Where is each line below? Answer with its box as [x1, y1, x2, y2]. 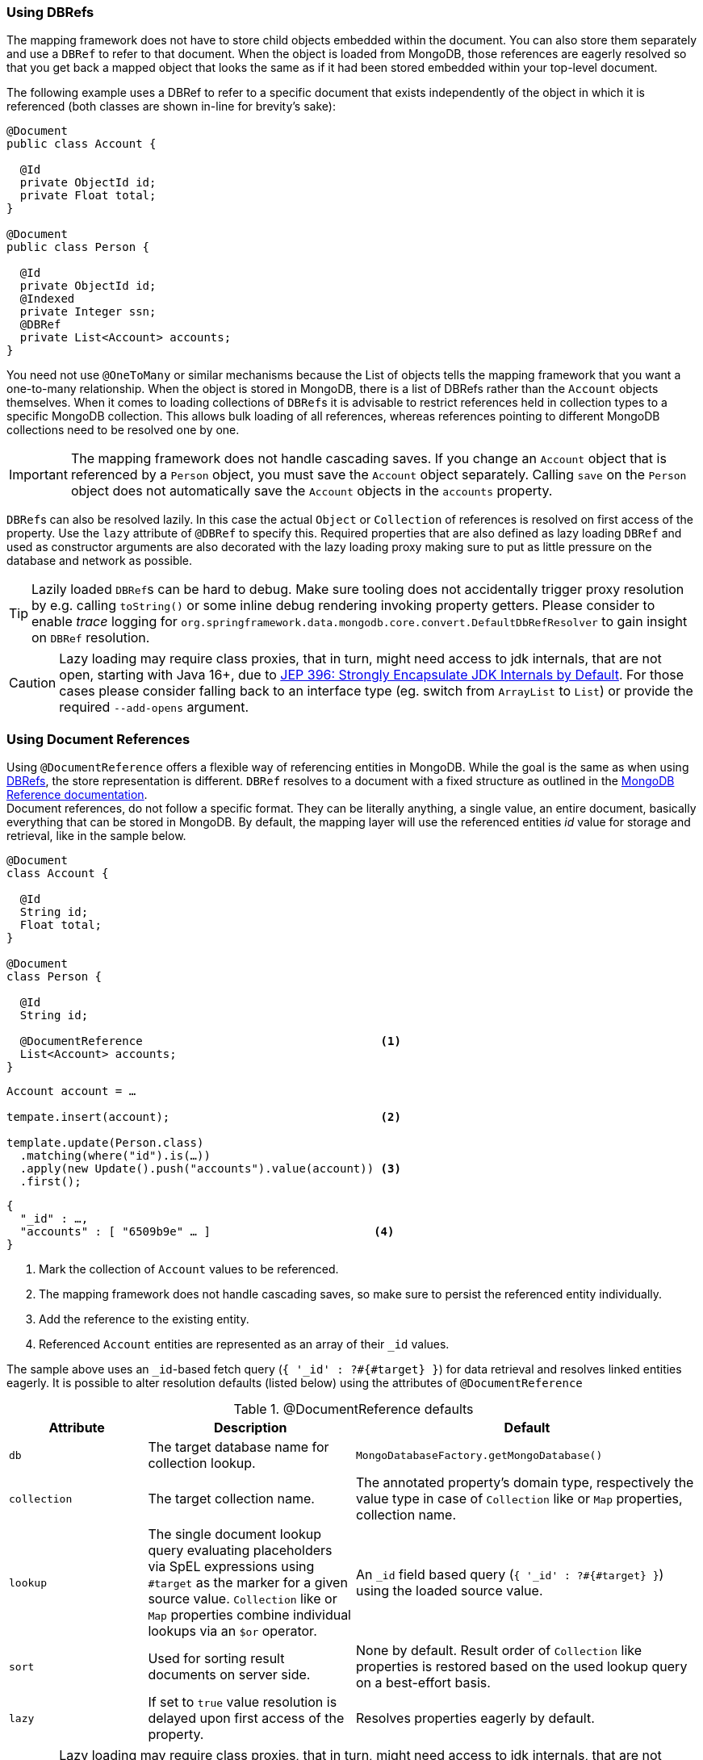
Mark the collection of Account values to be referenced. [39, 1262, 339, 1277]
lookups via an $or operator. [148, 1623, 317, 1640]
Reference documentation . [6, 788, 148, 802]
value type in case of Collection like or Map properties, [355, 1490, 683, 1507]
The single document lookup [148, 1526, 321, 1543]
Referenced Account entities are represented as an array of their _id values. [39, 1337, 450, 1352]
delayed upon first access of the [148, 1710, 345, 1727]
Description [213, 1419, 287, 1436]
